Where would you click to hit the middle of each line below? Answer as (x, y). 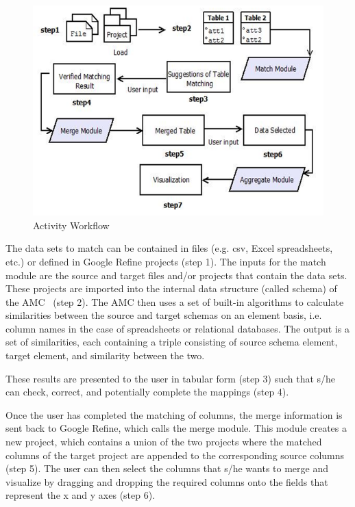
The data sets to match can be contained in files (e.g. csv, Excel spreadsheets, (169, 248)
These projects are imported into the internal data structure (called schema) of (171, 288)
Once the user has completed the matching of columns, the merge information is (174, 414)
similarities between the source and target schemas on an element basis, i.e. (164, 315)
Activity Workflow (71, 225)
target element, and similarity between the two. (105, 355)
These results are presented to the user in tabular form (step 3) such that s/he (171, 378)
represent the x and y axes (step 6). (81, 495)
